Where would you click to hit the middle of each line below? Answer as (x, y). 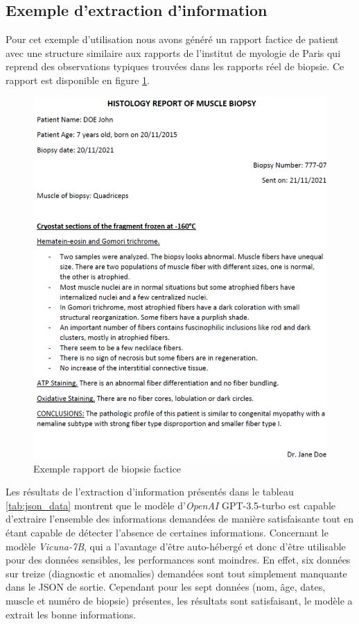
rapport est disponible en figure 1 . (78, 80)
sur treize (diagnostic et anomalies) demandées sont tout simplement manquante (176, 573)
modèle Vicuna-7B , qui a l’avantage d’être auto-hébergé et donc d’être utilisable (176, 546)
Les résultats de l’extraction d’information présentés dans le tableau (150, 492)
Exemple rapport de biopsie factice (107, 468)
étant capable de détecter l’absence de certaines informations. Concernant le (167, 533)
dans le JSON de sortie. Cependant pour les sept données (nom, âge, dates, (166, 587)
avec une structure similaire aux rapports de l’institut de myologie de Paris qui (173, 52)
